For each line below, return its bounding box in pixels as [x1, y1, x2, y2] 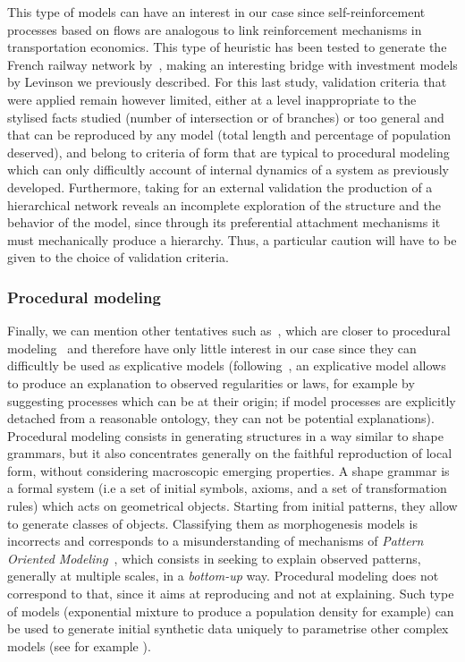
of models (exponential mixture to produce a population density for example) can [7, 601, 454, 620]
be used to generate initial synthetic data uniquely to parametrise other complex [7, 619, 449, 638]
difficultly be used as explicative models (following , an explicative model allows [7, 356, 446, 375]
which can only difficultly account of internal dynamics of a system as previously [7, 160, 449, 179]
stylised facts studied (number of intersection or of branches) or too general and [7, 107, 444, 126]
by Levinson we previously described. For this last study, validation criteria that [7, 72, 447, 91]
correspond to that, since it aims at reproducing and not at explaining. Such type [7, 584, 454, 603]
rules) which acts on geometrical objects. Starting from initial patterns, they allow [7, 496, 458, 515]
